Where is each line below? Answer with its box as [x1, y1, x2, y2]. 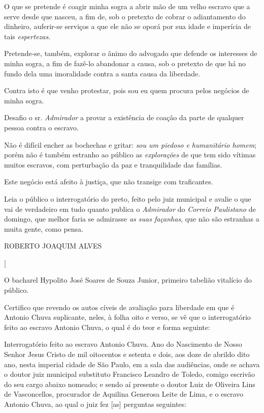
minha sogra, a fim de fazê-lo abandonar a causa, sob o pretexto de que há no [4, 58, 246, 68]
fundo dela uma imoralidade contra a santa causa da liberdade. [4, 68, 201, 78]
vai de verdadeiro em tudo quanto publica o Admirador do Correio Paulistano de [4, 203, 256, 214]
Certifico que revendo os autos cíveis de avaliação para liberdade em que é [4, 301, 235, 312]
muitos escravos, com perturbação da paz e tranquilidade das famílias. [4, 159, 222, 170]
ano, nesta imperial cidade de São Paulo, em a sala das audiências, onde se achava [4, 359, 260, 369]
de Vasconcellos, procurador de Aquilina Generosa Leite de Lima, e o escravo [4, 389, 244, 399]
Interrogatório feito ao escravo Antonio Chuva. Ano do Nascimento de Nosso [4, 339, 242, 349]
